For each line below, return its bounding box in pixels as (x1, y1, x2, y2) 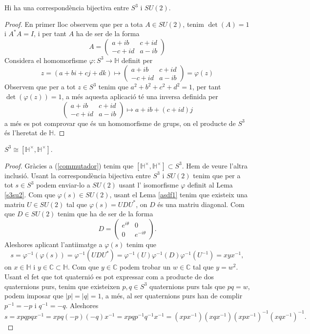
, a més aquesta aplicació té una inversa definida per (62, 91, 218, 101)
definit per (121, 55, 153, 65)
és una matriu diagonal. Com (157, 199, 245, 209)
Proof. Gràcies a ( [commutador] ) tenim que (4, 160, 134, 170)
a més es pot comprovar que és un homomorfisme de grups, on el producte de (4, 118, 236, 128)
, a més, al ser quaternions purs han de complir (101, 291, 243, 301)
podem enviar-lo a (36, 180, 90, 190)
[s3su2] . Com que (4, 189, 55, 199)
